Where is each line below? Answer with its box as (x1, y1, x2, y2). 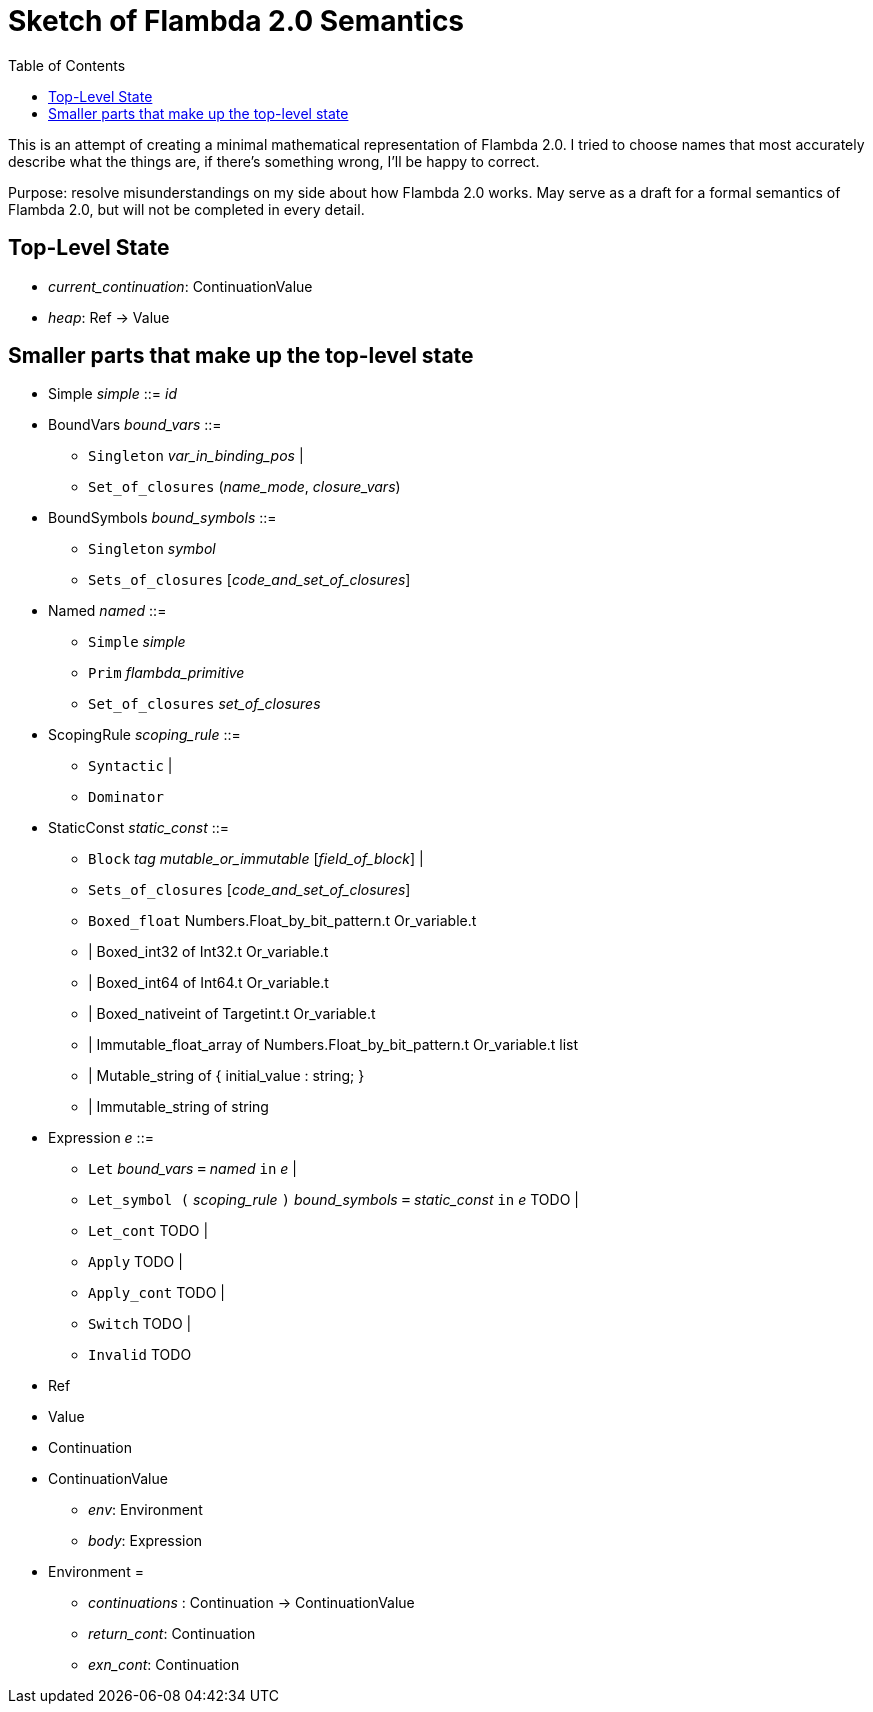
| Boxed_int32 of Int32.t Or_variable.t (88, 943, 329, 961)
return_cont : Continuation (88, 1625, 256, 1643)
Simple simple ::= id (48, 385, 177, 403)
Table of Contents (8, 56, 126, 74)
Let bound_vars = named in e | (88, 1160, 297, 1178)
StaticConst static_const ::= (48, 819, 230, 837)
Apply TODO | (88, 1253, 183, 1271)
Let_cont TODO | (88, 1222, 209, 1240)
